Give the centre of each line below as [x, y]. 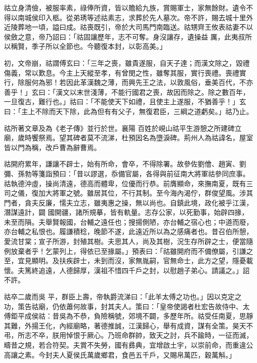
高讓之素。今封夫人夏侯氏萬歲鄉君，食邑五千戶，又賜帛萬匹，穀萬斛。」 [120, 354]
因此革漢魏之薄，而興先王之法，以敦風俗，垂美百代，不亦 [159, 82]
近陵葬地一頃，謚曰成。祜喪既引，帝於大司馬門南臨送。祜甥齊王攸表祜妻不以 [128, 27]
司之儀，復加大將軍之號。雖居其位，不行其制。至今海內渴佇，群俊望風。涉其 [128, 193]
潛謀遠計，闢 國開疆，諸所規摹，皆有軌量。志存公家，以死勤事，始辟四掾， [126, 212]
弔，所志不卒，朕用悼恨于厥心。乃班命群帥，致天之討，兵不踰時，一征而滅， [128, 335]
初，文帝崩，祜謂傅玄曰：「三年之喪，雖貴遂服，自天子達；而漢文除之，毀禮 [127, 62]
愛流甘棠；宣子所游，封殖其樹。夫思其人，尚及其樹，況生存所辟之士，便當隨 [128, 241]
